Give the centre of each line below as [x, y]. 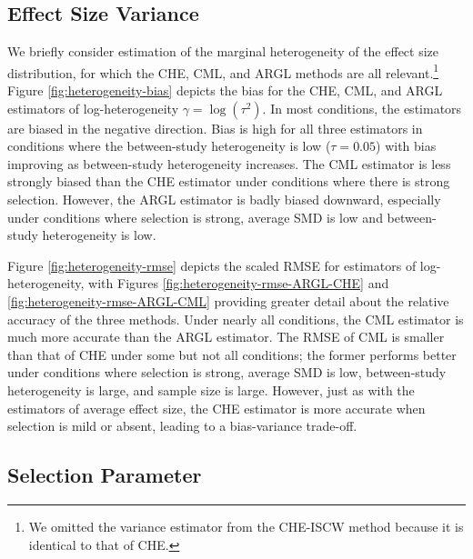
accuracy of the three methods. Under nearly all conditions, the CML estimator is [236, 319]
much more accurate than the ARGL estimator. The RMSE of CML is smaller [226, 337]
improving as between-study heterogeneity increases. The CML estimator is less [229, 163]
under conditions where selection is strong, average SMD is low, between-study [227, 372]
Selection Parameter [105, 475]
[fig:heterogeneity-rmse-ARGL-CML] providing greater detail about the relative [228, 300]
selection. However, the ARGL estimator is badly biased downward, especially [224, 200]
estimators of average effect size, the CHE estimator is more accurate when [216, 408]
